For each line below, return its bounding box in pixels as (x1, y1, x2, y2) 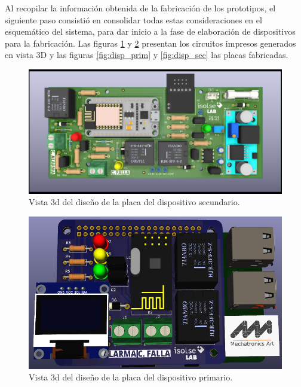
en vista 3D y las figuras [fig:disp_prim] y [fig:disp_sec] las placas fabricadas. (5, 48, 288, 61)
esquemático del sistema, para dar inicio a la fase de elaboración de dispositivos (5, 25, 296, 38)
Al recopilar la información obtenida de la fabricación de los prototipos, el (5, 2, 276, 14)
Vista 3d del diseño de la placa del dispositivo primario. (29, 371, 233, 383)
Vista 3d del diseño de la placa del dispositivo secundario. (29, 196, 240, 208)
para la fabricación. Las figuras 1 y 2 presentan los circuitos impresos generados (5, 36, 296, 49)
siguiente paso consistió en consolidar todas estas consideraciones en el (5, 13, 262, 26)
